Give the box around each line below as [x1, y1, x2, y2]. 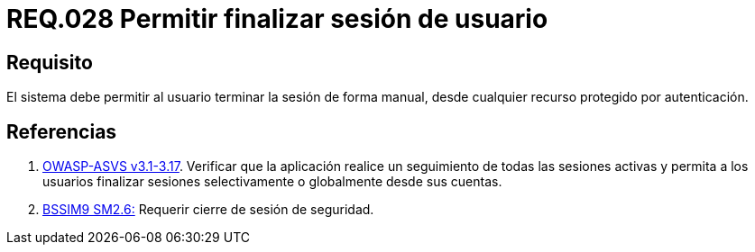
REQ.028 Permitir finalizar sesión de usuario [6, 4, 548, 34]
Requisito [6, 50, 93, 74]
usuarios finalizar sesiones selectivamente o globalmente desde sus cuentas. [42, 174, 502, 190]
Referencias [6, 120, 117, 143]
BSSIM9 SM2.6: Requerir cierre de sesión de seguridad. [42, 202, 374, 218]
